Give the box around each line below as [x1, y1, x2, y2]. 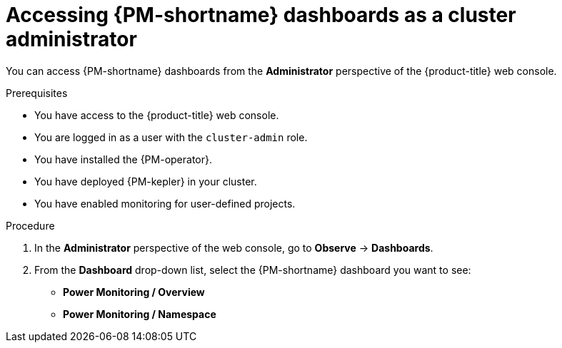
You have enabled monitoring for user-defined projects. [34, 197, 296, 210]
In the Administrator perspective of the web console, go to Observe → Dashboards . [34, 241, 433, 254]
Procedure [6, 219, 55, 232]
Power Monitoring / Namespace [63, 307, 216, 320]
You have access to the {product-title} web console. [34, 108, 279, 121]
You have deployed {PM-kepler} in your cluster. [34, 175, 257, 188]
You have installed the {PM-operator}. [34, 153, 213, 165]
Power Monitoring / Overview [63, 285, 205, 298]
